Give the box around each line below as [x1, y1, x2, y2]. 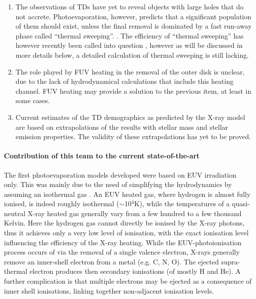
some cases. [15, 95, 50, 106]
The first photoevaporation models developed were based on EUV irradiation [4, 169, 236, 180]
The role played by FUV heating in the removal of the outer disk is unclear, [15, 66, 245, 76]
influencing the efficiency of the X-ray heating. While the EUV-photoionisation [4, 237, 242, 247]
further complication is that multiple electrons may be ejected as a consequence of [4, 276, 252, 286]
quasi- [232, 198, 250, 209]
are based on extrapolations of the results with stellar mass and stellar [15, 121, 228, 132]
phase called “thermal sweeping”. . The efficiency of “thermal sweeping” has [15, 30, 244, 40]
